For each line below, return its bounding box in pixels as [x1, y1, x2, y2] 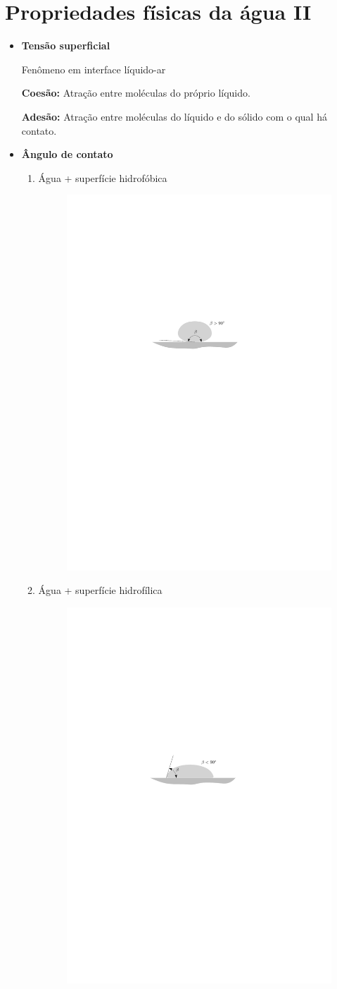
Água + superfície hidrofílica [38, 583, 163, 597]
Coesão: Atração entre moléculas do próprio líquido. [21, 85, 250, 100]
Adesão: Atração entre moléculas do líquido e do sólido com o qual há [21, 109, 327, 123]
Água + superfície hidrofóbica [38, 170, 167, 185]
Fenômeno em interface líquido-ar [21, 61, 166, 76]
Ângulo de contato [21, 147, 113, 162]
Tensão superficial [21, 38, 110, 53]
